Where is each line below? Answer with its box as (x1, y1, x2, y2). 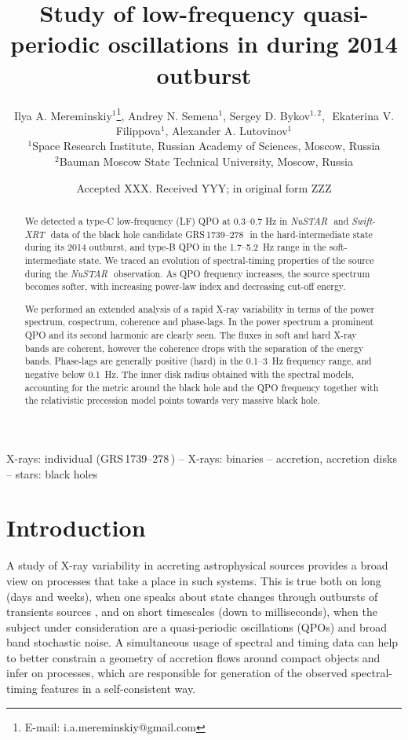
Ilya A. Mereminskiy (13, 107, 112, 123)
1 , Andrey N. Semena (116, 104, 219, 123)
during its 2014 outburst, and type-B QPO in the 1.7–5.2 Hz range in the (24, 240, 326, 254)
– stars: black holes (6, 465, 98, 482)
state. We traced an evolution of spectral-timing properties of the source (78, 253, 374, 266)
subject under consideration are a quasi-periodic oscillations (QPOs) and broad (6, 618, 388, 635)
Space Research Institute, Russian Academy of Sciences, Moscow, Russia (32, 137, 381, 154)
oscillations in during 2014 (107, 27, 398, 60)
